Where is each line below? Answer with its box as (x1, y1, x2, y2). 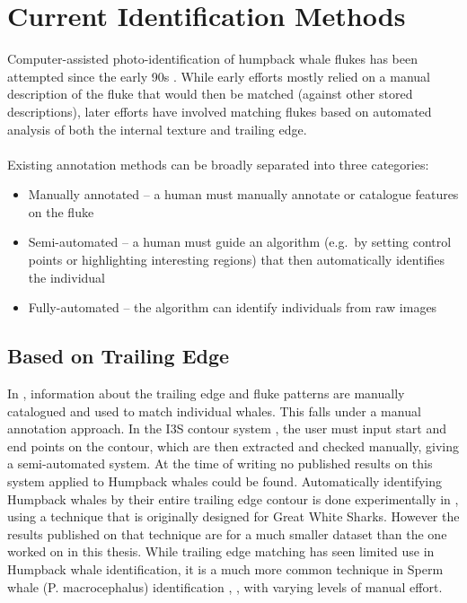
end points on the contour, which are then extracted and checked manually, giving (7, 436, 460, 455)
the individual (28, 267, 106, 286)
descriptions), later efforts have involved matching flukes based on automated (7, 101, 432, 120)
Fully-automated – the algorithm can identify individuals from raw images (28, 298, 437, 317)
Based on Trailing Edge (7, 342, 230, 370)
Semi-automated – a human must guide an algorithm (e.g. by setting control (28, 232, 452, 251)
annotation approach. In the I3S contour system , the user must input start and (7, 419, 447, 438)
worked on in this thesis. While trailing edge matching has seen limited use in (7, 542, 435, 561)
